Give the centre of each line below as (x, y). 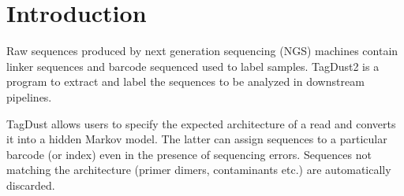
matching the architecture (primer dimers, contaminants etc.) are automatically (199, 170)
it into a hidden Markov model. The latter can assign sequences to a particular (197, 139)
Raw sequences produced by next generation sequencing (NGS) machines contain (202, 51)
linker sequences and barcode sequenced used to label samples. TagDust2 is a (193, 66)
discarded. (31, 185)
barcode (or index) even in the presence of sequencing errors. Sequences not (189, 154)
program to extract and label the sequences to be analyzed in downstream (185, 81)
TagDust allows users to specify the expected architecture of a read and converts (201, 123)
